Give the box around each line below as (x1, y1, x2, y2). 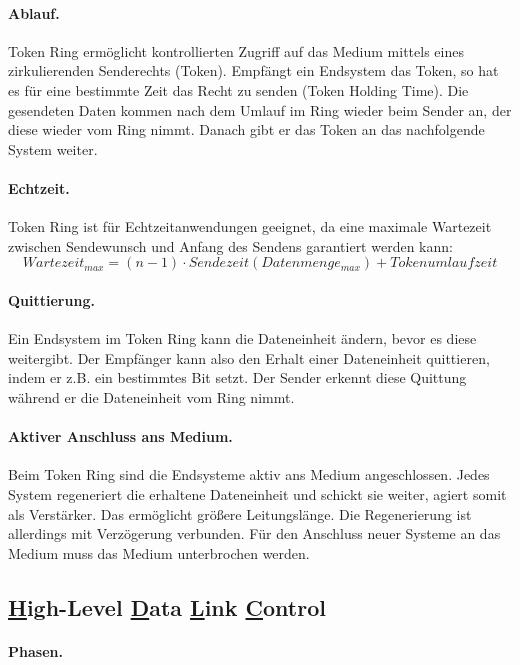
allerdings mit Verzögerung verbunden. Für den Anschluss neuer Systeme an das (8, 523, 501, 544)
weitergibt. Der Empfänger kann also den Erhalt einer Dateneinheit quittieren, (8, 347, 490, 368)
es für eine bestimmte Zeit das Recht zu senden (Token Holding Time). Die (8, 79, 469, 100)
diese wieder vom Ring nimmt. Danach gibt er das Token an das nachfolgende (8, 119, 485, 140)
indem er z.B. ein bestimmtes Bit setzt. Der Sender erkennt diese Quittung (8, 367, 467, 388)
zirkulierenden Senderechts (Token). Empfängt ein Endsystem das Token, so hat (8, 60, 499, 81)
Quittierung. (8, 289, 95, 310)
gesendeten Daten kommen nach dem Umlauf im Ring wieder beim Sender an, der (8, 99, 512, 120)
